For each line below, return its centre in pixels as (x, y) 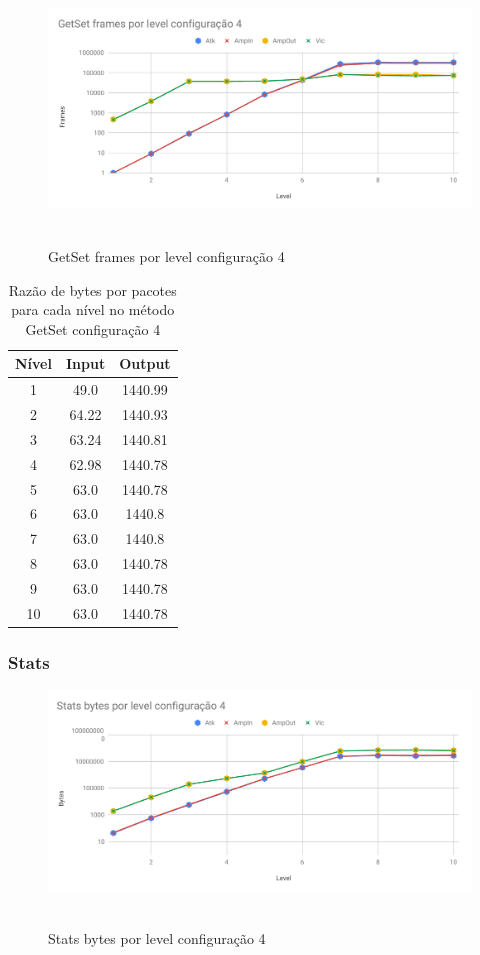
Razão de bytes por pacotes (92, 289)
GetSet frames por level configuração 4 (166, 256)
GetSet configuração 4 (93, 328)
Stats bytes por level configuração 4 (157, 938)
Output (145, 363)
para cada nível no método (93, 309)
